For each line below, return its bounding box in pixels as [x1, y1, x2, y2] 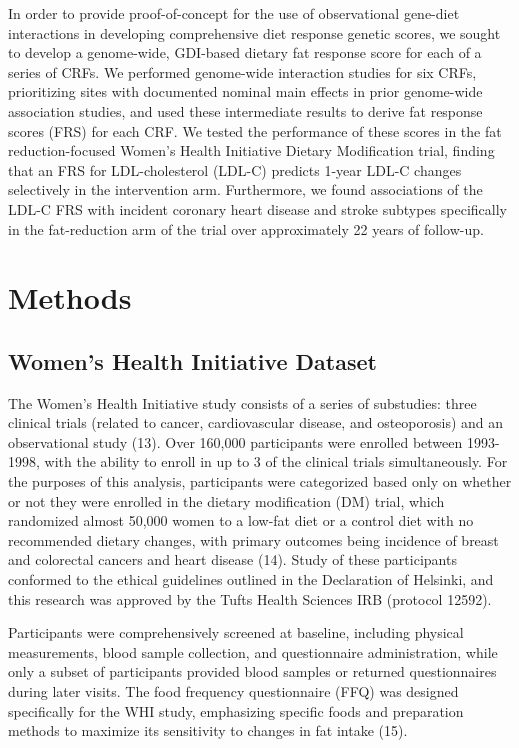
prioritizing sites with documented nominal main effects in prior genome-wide [8, 81, 483, 102]
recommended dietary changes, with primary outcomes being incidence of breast [8, 529, 499, 550]
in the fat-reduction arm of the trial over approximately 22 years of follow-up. [8, 218, 484, 239]
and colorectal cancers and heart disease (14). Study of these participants [8, 549, 457, 570]
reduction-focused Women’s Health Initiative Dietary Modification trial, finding [8, 140, 495, 161]
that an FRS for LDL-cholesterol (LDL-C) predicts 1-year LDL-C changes [8, 159, 462, 180]
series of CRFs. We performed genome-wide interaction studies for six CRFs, [8, 61, 477, 82]
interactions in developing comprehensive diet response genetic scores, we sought [8, 22, 501, 43]
